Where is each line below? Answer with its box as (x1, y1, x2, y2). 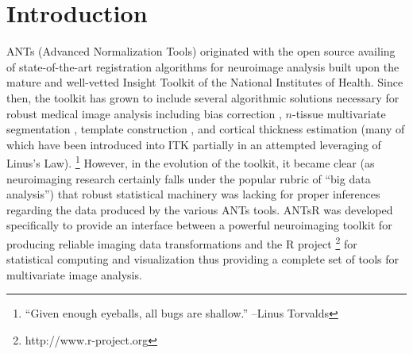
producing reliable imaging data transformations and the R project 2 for (6, 233, 357, 252)
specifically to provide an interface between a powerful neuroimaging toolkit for (6, 217, 392, 233)
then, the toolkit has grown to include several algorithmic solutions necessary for (6, 89, 399, 106)
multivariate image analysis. (6, 266, 142, 283)
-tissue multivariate (292, 105, 386, 121)
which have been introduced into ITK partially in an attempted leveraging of (6, 136, 381, 152)
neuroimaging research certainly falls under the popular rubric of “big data (6, 170, 371, 187)
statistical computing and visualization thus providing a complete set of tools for (6, 251, 399, 267)
